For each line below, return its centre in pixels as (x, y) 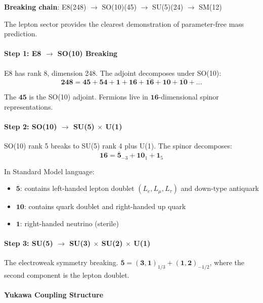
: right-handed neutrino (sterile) (69, 223)
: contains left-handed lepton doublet (77, 188)
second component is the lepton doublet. (67, 275)
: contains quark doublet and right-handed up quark (105, 206)
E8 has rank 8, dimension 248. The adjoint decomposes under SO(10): (113, 72)
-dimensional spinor (189, 97)
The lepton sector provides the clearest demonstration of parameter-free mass (124, 23)
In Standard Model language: (49, 171)
